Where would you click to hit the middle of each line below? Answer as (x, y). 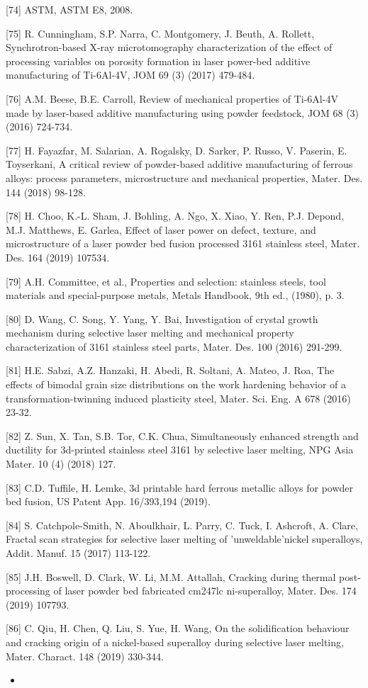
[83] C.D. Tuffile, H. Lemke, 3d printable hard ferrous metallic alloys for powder (180, 487)
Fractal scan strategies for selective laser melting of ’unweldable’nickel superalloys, (184, 539)
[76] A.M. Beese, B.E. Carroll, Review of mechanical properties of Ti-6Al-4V (172, 98)
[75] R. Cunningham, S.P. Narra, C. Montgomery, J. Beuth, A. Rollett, (160, 33)
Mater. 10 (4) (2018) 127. (61, 464)
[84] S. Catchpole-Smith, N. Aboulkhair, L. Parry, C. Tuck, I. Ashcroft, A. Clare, (182, 525)
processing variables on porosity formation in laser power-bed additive (158, 61)
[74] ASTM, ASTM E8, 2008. (69, 9)
